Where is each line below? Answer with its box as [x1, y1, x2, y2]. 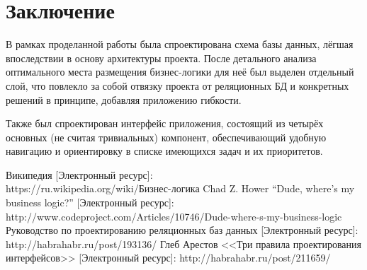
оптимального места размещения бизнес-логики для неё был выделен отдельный [6, 64, 354, 79]
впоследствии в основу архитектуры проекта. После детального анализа [6, 50, 317, 65]
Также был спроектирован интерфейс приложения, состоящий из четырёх [6, 116, 324, 131]
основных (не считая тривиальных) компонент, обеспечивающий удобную [6, 129, 327, 144]
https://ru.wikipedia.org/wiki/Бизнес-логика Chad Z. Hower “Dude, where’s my [6, 181, 355, 196]
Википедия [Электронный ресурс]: [6, 167, 153, 182]
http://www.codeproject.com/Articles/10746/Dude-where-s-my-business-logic [6, 209, 342, 223]
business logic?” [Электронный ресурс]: [6, 195, 174, 210]
